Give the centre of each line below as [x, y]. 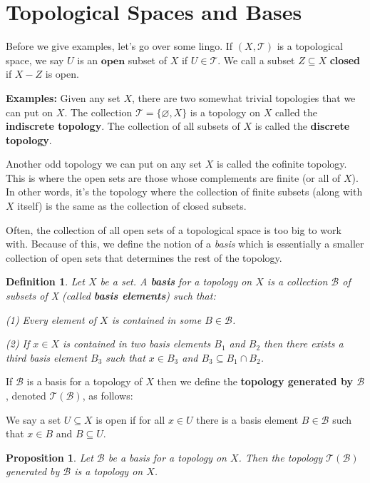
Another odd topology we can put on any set [104, 164]
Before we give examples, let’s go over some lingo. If [119, 46]
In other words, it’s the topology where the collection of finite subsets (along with [184, 192]
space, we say [35, 60]
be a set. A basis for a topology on [176, 281]
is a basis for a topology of [84, 381]
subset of [148, 60]
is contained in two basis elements [137, 344]
